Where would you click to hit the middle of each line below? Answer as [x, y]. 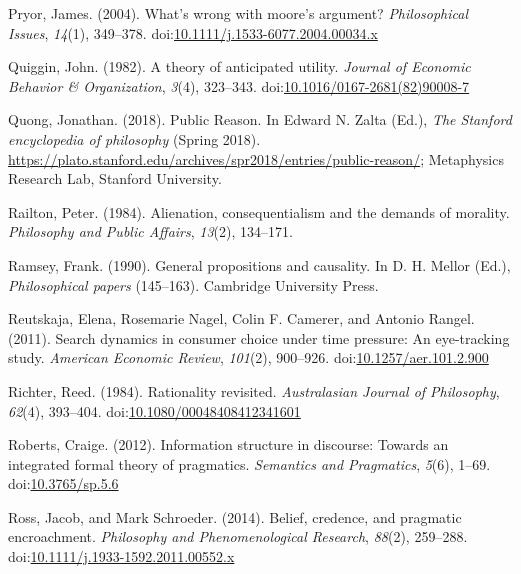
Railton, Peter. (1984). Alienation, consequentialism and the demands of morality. [259, 211]
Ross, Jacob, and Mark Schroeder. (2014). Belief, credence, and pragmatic [235, 516]
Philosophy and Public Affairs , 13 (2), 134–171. [150, 231]
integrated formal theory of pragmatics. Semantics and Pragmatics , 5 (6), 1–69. [249, 463]
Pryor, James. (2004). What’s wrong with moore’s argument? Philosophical [238, 13]
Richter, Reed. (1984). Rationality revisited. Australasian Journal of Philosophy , [254, 390]
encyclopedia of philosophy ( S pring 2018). [134, 138]
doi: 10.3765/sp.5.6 [63, 483]
